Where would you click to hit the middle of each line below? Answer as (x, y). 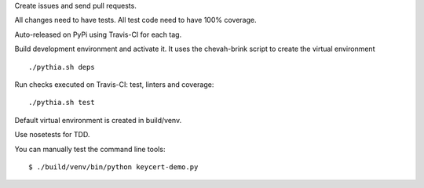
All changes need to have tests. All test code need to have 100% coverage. (135, 20)
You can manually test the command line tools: (90, 149)
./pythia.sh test (62, 103)
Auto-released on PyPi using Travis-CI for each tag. (98, 34)
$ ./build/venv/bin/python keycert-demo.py (113, 167)
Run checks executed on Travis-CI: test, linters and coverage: (114, 84)
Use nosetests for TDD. (52, 135)
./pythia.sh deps (62, 67)
